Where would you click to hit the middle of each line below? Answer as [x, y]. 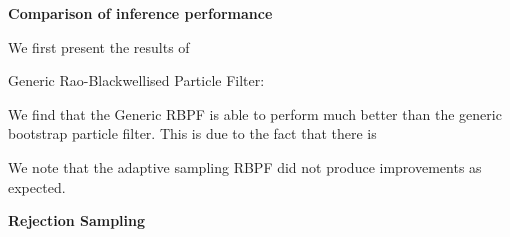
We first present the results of [99, 46]
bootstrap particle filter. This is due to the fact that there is [192, 133]
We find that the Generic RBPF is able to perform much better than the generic [255, 113]
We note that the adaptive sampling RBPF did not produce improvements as [245, 166]
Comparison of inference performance [140, 13]
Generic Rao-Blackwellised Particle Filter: [136, 80]
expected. [37, 186]
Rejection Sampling [77, 220]
